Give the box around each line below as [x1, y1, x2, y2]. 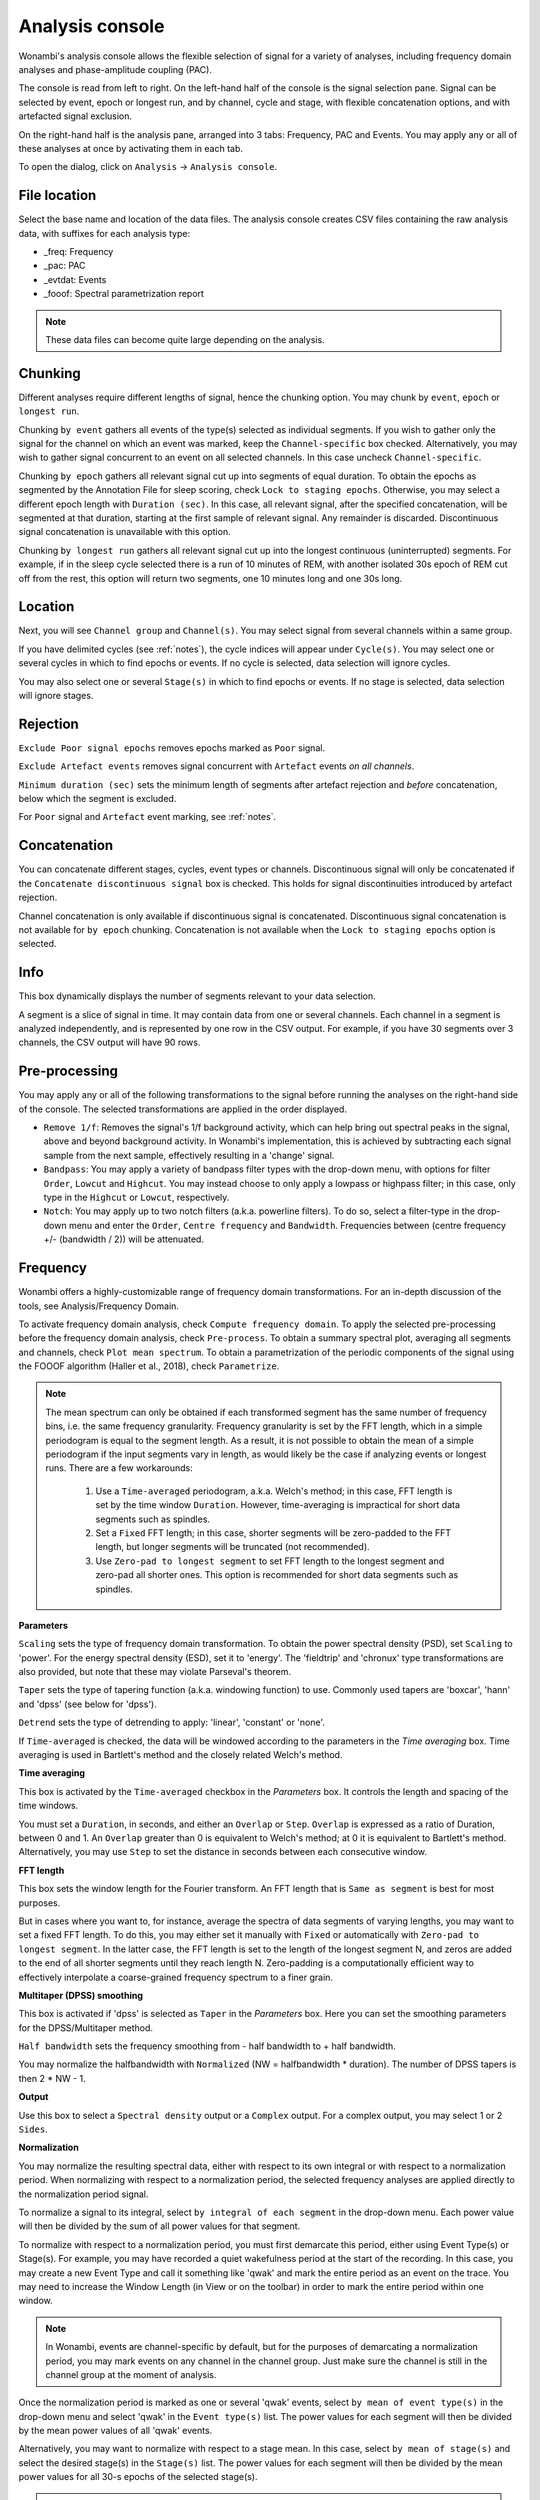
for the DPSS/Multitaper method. [18, 2021, 154, 2034]
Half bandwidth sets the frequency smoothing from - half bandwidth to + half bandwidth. [18, 2040, 397, 2052]
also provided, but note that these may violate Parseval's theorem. [18, 1666, 292, 1678]
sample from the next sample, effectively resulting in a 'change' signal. [43, 1149, 335, 1161]
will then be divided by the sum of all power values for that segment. [18, 2220, 301, 2232]
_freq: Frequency [43, 245, 114, 257]
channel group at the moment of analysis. [45, 2368, 217, 2380]
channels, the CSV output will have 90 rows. [18, 1036, 201, 1049]
